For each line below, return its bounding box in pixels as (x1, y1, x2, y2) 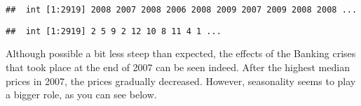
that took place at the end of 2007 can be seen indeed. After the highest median (6, 59, 350, 74)
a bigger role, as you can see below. (6, 87, 157, 102)
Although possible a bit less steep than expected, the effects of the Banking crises (6, 46, 356, 61)
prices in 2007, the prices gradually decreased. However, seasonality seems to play (6, 73, 356, 88)
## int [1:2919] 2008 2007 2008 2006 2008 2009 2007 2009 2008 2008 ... (6, 5, 357, 15)
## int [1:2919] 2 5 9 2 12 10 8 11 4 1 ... (6, 26, 222, 36)
